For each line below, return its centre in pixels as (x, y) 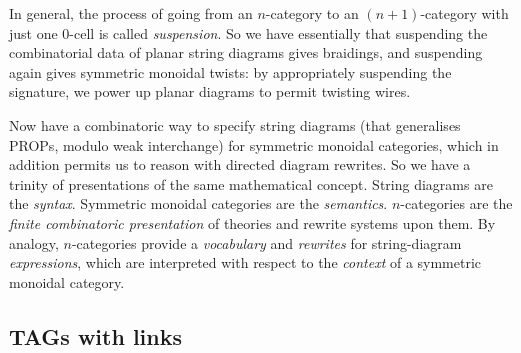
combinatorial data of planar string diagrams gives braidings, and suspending (246, 52)
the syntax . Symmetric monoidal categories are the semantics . (198, 203)
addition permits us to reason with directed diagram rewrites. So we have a (240, 164)
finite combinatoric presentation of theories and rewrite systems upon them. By (252, 222)
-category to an (312, 13)
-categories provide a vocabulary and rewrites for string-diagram (266, 242)
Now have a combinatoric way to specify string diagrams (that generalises (235, 124)
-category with (464, 13)
